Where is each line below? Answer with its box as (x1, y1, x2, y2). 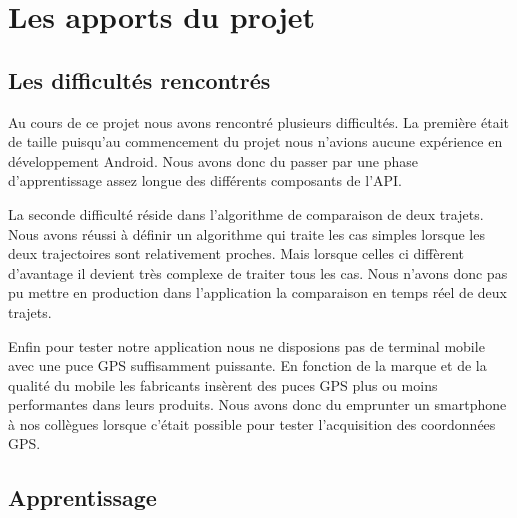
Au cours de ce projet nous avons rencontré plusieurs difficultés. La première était (8, 111, 510, 132)
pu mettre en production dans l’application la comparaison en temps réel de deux (8, 282, 507, 303)
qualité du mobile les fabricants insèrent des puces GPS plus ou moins (8, 374, 438, 395)
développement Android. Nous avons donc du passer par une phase (8, 150, 419, 171)
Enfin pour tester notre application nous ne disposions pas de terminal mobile (8, 335, 485, 356)
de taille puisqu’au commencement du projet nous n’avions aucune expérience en (8, 131, 503, 152)
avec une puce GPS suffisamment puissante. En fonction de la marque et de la (8, 355, 487, 376)
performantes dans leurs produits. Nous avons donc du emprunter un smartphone (8, 394, 507, 415)
